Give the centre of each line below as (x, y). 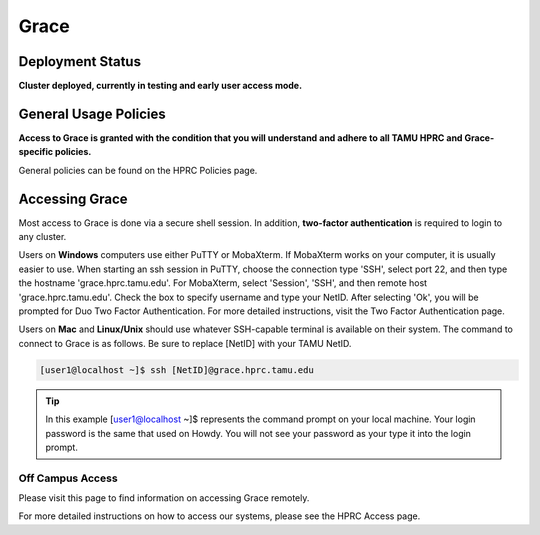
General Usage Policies (92, 113)
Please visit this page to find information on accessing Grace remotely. (164, 498)
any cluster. (42, 237)
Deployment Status (80, 61)
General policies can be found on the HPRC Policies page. (138, 170)
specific (36, 152)
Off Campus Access (68, 478)
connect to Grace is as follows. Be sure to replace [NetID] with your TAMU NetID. (185, 343)
